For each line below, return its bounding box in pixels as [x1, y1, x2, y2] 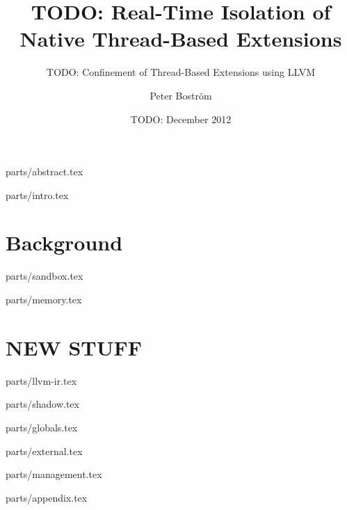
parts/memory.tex [6, 292, 82, 306]
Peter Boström [150, 88, 212, 102]
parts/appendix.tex [6, 490, 88, 504]
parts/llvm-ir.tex [6, 373, 77, 388]
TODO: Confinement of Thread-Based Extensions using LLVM [47, 65, 315, 79]
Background [6, 228, 123, 257]
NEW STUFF [6, 333, 143, 361]
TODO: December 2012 [130, 111, 232, 126]
